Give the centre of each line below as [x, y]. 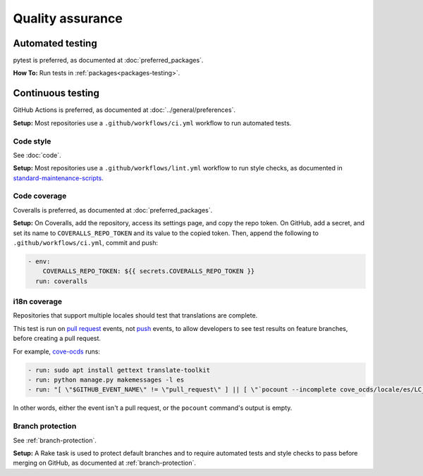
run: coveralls [62, 281]
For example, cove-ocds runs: [56, 351]
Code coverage [40, 196]
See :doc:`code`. [37, 155]
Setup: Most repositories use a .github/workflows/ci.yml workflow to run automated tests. [152, 123]
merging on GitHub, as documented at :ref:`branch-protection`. [105, 463]
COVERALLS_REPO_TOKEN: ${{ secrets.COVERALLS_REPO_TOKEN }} [149, 271]
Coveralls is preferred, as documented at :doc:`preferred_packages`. [113, 210]
